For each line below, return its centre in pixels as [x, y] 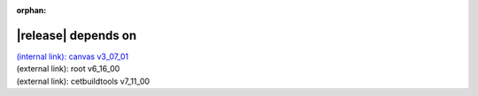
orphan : [31, 10]
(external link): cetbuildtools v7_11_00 [83, 81]
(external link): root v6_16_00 [68, 69]
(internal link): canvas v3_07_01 [72, 56]
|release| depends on [77, 35]
